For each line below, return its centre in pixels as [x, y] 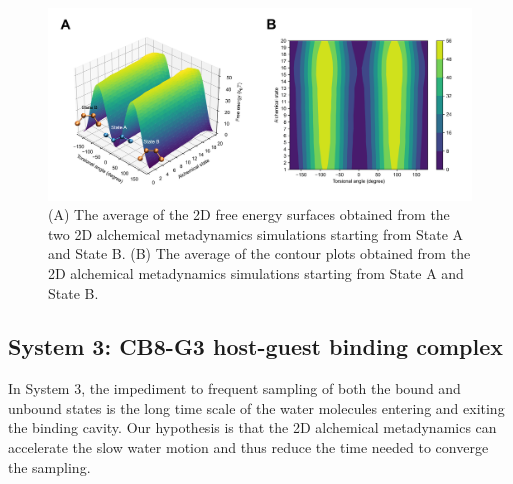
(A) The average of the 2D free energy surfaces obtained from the [249, 214]
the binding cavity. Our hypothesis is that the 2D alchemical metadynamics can [252, 427]
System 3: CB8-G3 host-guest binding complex [256, 346]
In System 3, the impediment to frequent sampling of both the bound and [234, 388]
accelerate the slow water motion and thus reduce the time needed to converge [248, 447]
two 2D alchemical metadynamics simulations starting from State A [256, 233]
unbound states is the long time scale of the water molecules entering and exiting [256, 407]
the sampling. [49, 466]
